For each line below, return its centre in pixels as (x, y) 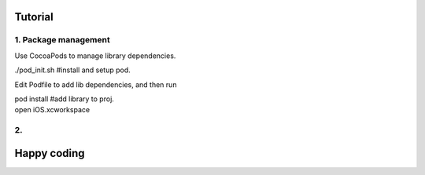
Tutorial (34, 17)
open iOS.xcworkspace (52, 110)
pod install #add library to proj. (64, 99)
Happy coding (50, 153)
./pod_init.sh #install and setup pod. (73, 70)
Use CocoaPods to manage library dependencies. (95, 56)
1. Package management (62, 40)
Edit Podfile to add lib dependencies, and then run (96, 84)
